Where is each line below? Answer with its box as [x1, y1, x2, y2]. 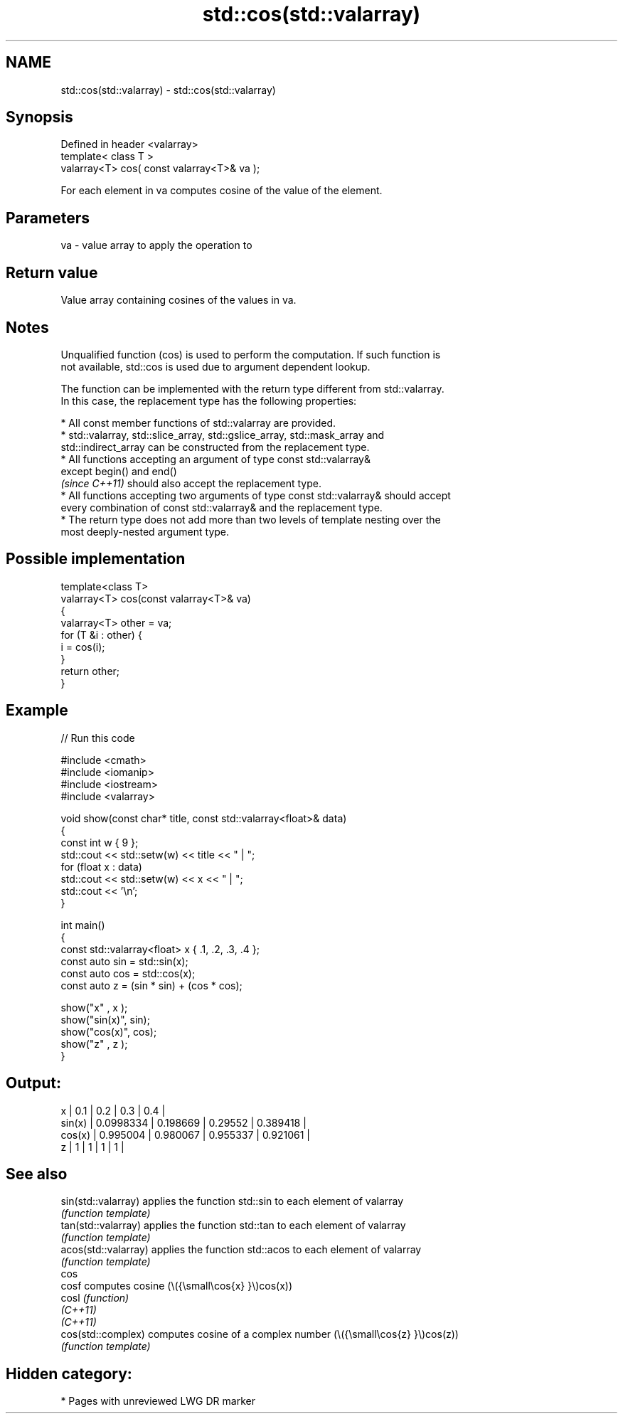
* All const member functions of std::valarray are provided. [60, 416, 336, 429]
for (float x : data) [60, 860, 142, 873]
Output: [6, 1074, 61, 1093]
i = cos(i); [60, 640, 105, 653]
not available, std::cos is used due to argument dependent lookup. [60, 360, 371, 373]
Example [6, 701, 68, 720]
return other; [60, 664, 120, 677]
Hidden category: [6, 1364, 132, 1383]
